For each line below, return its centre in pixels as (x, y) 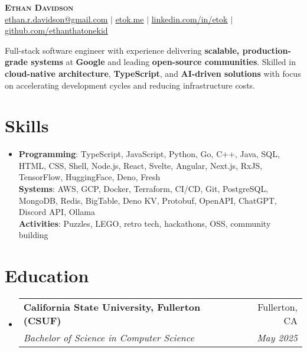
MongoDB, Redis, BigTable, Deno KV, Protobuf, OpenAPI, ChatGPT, (148, 200)
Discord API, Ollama (57, 212)
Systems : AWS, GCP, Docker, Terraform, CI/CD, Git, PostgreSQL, (143, 189)
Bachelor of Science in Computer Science (109, 338)
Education (47, 276)
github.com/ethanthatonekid (56, 30)
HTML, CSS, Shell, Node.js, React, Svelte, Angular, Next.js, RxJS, (141, 165)
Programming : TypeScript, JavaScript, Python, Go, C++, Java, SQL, (149, 154)
